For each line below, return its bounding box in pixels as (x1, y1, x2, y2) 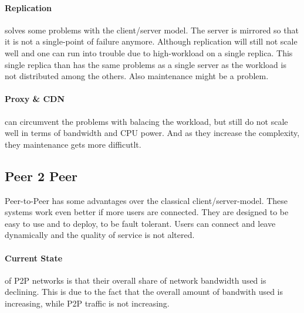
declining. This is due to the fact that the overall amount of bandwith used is (5, 285, 283, 298)
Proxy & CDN (5, 93, 65, 105)
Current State (5, 251, 63, 264)
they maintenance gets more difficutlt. (5, 138, 141, 150)
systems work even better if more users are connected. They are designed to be (5, 206, 289, 218)
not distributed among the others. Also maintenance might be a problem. (5, 70, 269, 82)
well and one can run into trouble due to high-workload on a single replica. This (5, 46, 293, 59)
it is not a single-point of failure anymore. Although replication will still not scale (5, 35, 298, 47)
